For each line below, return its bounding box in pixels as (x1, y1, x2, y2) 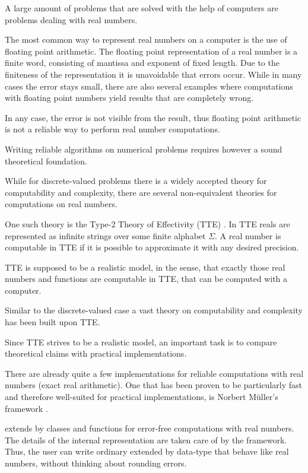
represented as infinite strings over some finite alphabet (5, 229, 206, 242)
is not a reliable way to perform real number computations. (5, 123, 220, 135)
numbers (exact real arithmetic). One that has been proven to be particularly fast (5, 379, 302, 391)
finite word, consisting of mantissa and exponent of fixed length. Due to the (5, 56, 280, 69)
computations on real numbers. (5, 198, 118, 210)
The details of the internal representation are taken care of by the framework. (5, 433, 287, 446)
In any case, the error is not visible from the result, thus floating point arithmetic (5, 111, 301, 123)
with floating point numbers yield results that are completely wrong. (5, 91, 254, 104)
